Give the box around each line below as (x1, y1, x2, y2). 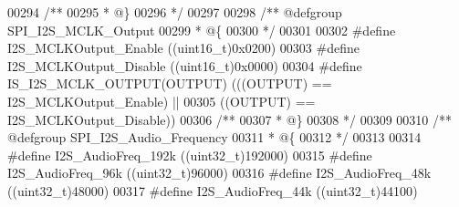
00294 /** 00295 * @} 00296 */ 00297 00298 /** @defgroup (7, 3, 342, 21)
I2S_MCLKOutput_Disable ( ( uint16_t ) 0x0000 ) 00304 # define (7, 56, 362, 75)
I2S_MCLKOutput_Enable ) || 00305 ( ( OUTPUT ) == (7, 91, 316, 110)
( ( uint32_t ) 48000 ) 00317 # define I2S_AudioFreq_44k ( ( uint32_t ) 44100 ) (7, 181, 418, 200)
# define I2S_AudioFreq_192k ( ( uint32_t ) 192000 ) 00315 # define (7, 145, 372, 164)
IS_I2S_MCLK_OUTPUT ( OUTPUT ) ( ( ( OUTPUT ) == (7, 74, 332, 93)
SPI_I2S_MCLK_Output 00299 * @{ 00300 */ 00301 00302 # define (7, 20, 396, 39)
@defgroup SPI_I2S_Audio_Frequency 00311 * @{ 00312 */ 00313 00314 (7, 128, 422, 147)
